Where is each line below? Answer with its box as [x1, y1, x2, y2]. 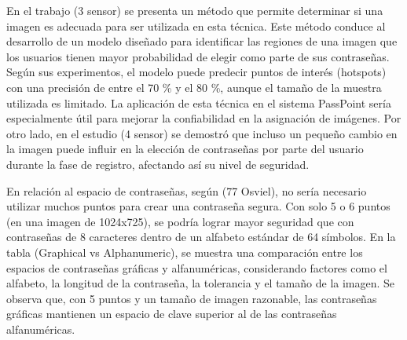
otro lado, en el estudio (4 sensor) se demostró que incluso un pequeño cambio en [6, 125, 398, 141]
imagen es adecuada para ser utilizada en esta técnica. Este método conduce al [6, 17, 386, 34]
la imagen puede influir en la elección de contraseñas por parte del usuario [6, 141, 364, 157]
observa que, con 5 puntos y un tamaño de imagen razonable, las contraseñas [6, 290, 377, 306]
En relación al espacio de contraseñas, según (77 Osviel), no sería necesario [6, 182, 367, 199]
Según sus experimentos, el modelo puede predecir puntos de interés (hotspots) [6, 64, 387, 80]
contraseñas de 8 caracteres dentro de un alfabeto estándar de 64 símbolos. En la [6, 228, 396, 245]
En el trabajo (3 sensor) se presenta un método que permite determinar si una [6, 2, 383, 18]
